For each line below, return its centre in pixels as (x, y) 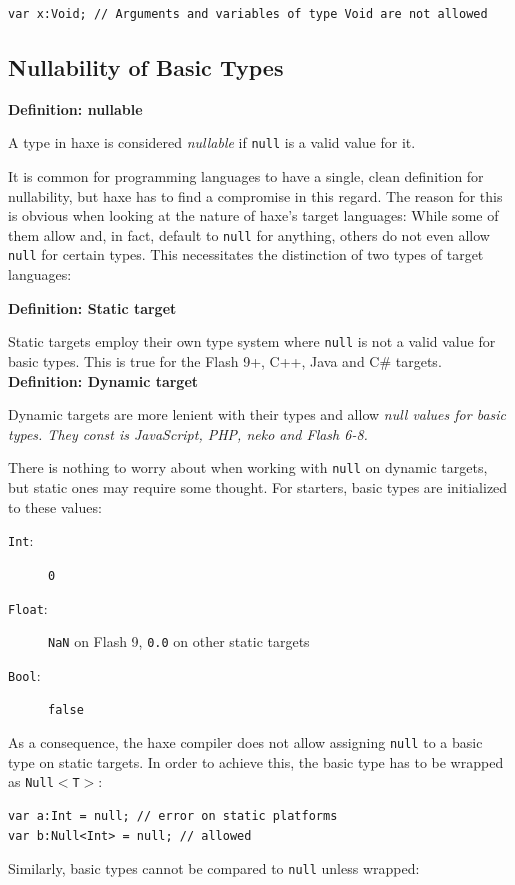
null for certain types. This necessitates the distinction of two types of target (246, 254)
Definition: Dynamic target (103, 380)
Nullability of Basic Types (146, 66)
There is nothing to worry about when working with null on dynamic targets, (248, 467)
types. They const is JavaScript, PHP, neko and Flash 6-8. (188, 433)
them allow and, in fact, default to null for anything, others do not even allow (249, 234)
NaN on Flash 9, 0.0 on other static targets (179, 641)
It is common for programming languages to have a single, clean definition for (246, 176)
